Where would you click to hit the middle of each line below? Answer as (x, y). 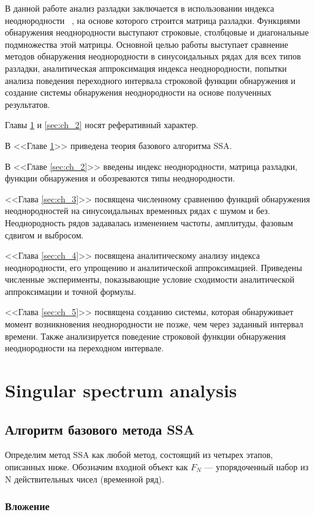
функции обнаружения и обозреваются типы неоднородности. (120, 178)
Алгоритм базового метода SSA (100, 429)
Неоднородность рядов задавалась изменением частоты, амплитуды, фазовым (149, 222)
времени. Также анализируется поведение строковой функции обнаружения (146, 336)
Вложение (27, 506)
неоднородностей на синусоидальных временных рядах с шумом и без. (138, 211)
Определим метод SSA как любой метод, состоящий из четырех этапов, (139, 455)
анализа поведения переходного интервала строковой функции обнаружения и (150, 80)
